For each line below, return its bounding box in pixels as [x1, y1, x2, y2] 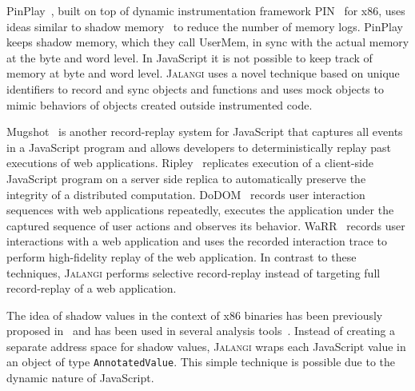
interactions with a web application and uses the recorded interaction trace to [6, 233, 388, 249]
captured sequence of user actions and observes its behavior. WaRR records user [6, 217, 405, 233]
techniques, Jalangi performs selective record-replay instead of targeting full [6, 264, 381, 281]
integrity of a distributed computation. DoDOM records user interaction [6, 186, 365, 202]
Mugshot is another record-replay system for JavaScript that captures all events [6, 123, 403, 140]
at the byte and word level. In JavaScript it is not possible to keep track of [6, 49, 373, 66]
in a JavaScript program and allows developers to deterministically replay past [6, 138, 392, 155]
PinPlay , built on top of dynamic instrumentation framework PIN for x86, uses [6, 2, 405, 18]
